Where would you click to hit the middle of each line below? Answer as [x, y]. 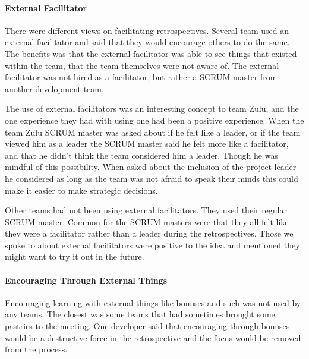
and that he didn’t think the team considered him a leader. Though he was [141, 155]
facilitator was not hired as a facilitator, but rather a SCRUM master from [141, 77]
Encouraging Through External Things [86, 280]
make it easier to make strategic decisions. [81, 190]
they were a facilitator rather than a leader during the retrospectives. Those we [149, 233]
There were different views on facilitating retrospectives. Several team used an [147, 30]
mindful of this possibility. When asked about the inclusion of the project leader [151, 167]
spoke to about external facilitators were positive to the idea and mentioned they [152, 245]
